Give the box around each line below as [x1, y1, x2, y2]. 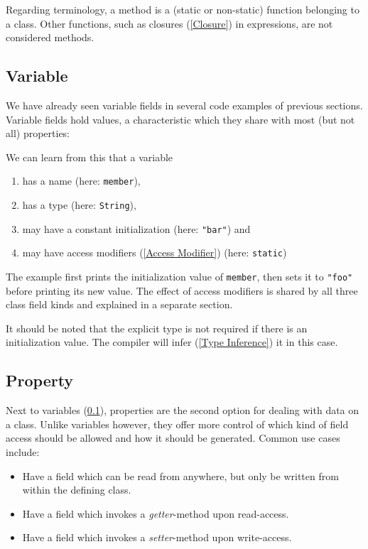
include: [6, 445, 40, 459]
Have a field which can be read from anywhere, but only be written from [22, 468, 339, 483]
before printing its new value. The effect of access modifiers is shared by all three [6, 283, 358, 298]
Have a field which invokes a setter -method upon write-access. [22, 530, 292, 545]
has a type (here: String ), [22, 197, 136, 212]
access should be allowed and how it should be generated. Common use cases [6, 430, 340, 445]
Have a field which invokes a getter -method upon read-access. [22, 506, 289, 521]
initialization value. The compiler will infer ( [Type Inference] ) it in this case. [6, 335, 338, 349]
